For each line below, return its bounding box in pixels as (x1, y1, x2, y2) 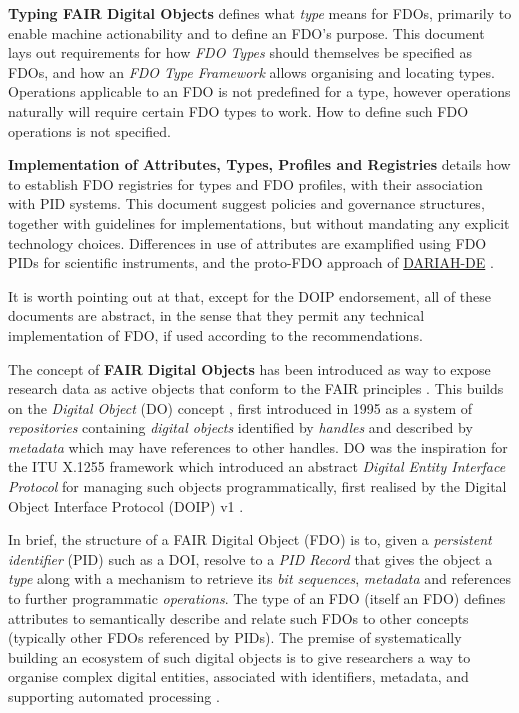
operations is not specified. (8, 120, 171, 141)
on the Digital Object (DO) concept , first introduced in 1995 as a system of (8, 397, 473, 418)
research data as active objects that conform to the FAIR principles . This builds (8, 378, 504, 399)
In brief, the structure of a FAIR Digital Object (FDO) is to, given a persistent (8, 529, 492, 550)
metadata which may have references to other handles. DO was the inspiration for (8, 436, 508, 457)
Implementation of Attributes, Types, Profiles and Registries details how (8, 154, 511, 175)
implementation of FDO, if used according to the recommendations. (8, 324, 423, 345)
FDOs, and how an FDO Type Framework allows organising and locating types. (8, 61, 495, 82)
